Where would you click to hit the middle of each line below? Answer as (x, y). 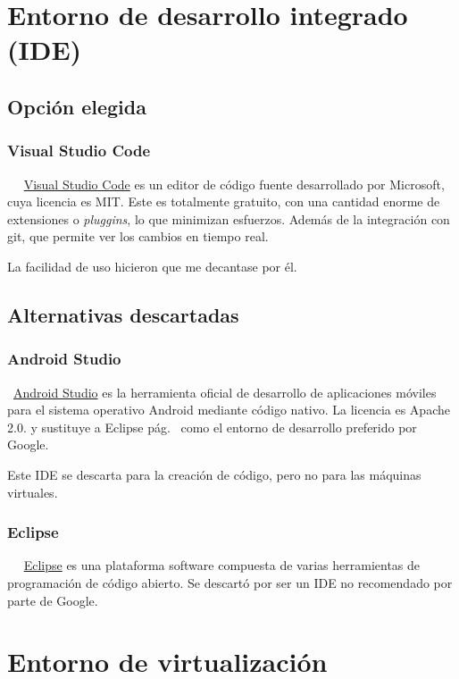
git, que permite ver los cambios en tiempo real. (138, 236)
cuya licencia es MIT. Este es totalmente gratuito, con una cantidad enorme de (224, 201)
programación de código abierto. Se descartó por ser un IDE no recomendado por (230, 582)
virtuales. (33, 492)
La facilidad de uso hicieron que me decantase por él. (152, 266)
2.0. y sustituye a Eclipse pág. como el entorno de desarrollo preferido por (212, 427)
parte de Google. (53, 600)
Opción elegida (77, 106)
